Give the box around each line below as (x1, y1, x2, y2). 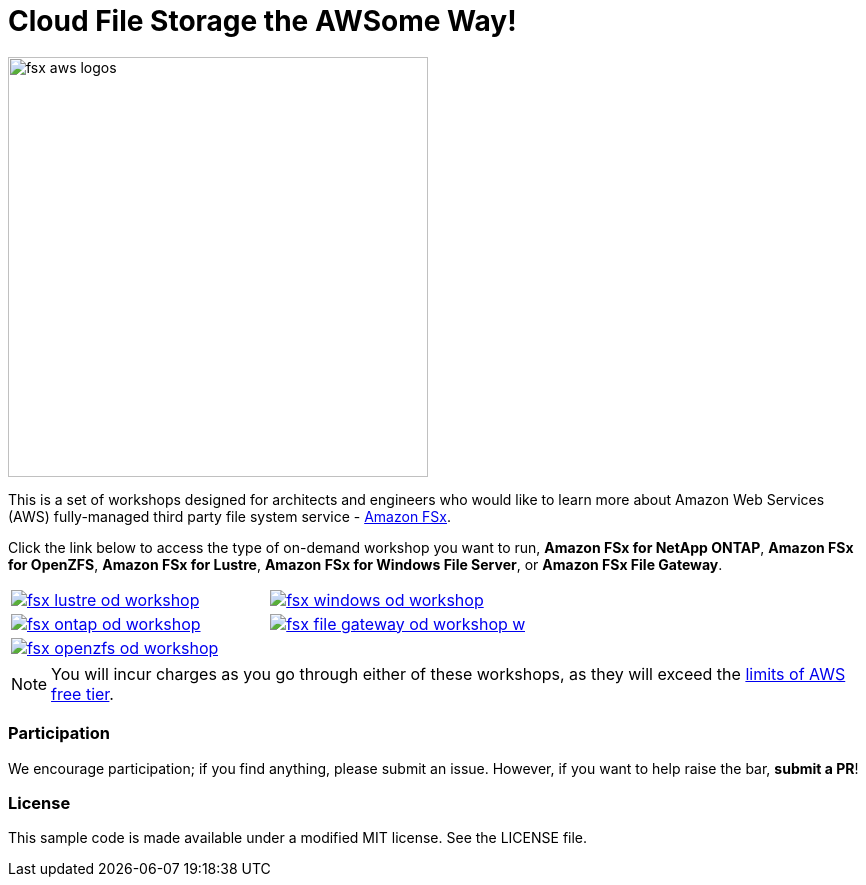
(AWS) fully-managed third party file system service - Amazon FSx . (8, 507, 452, 525)
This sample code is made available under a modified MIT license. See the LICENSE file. (8, 829, 588, 847)
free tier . (51, 683, 114, 704)
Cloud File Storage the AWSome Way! (8, 4, 517, 38)
